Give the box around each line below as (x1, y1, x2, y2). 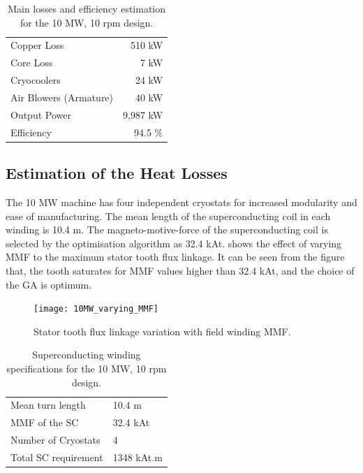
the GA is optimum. (6, 277, 92, 291)
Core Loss (10, 55, 53, 70)
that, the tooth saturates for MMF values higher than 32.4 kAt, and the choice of (6, 263, 355, 277)
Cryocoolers (10, 73, 61, 87)
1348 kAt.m (112, 449, 163, 464)
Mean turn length (10, 398, 86, 412)
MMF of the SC (10, 415, 79, 430)
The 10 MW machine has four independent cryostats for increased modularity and (6, 194, 357, 209)
